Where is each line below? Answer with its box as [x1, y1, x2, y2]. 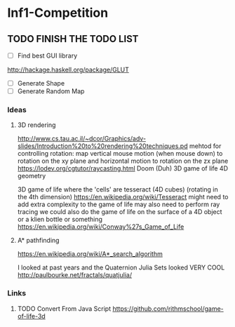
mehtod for [189, 142, 222, 150]
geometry [17, 172, 46, 180]
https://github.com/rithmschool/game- [112, 304, 224, 313]
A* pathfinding [17, 236, 60, 245]
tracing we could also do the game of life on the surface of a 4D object [17, 208, 222, 216]
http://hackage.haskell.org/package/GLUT [7, 65, 130, 74]
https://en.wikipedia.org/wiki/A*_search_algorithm [17, 250, 163, 258]
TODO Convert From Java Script [17, 304, 111, 313]
